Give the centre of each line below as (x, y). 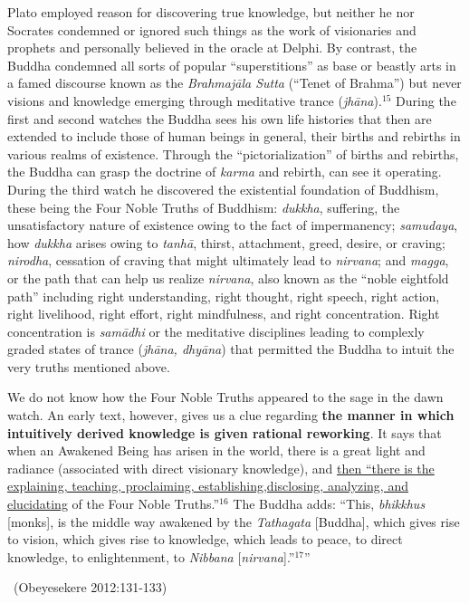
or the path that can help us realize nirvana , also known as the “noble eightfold (228, 278)
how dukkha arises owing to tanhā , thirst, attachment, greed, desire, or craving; (226, 242)
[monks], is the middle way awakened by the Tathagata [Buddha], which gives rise (234, 521)
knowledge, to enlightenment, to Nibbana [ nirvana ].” (151, 556)
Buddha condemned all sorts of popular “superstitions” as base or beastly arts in (232, 65)
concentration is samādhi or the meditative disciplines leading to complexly (216, 331)
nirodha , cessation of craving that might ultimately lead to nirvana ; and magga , (228, 260)
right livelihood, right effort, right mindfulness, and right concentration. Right (224, 314)
